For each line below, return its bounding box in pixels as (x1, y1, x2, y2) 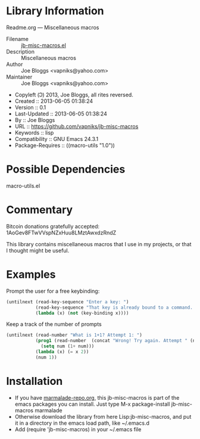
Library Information (6, 4, 104, 18)
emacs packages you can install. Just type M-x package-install (14, 400, 170, 407)
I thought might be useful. (6, 247, 70, 254)
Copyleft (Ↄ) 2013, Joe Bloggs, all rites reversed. (14, 91, 134, 98)
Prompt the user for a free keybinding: (6, 287, 100, 294)
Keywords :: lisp (14, 129, 54, 136)
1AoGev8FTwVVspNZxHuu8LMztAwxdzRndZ (6, 229, 117, 236)
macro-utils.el (6, 182, 40, 189)
